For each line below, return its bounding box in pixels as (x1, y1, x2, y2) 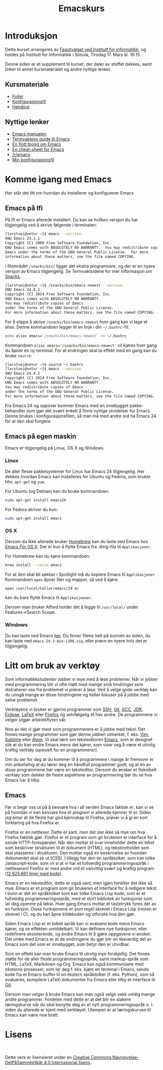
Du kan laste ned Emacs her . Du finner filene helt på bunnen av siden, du (5, 632, 151, 639)
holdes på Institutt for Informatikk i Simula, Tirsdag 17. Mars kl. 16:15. (5, 52, 142, 58)
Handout (12, 103, 30, 110)
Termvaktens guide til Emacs (12, 136, 70, 142)
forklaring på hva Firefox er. (5, 819, 61, 825)
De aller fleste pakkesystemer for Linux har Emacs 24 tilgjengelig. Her (5, 468, 145, 474)
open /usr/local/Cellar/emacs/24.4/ (5, 586, 79, 591)
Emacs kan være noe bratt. (5, 1012, 59, 1018)
